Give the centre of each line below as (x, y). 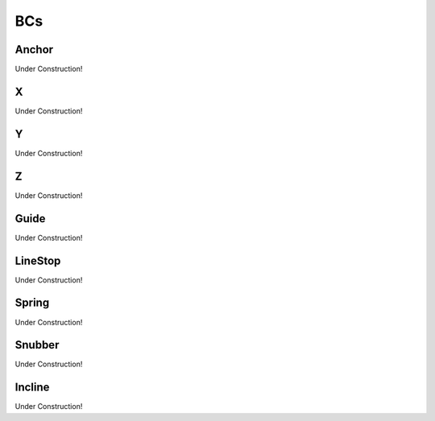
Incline (32, 388)
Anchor (34, 50)
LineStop (38, 260)
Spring (32, 303)
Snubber (37, 345)
